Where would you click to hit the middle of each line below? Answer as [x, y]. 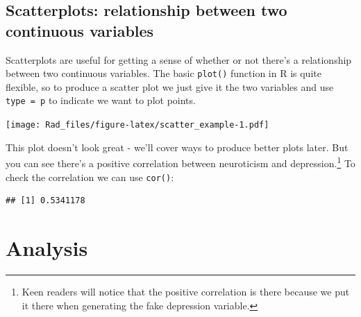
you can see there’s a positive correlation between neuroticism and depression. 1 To [180, 162]
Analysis [47, 248]
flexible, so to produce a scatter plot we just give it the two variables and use [170, 86]
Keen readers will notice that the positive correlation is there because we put [186, 291]
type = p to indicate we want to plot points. [101, 100]
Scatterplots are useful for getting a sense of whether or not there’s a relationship [179, 59]
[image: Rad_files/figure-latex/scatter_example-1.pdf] [137, 125]
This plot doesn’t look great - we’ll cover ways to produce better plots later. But [177, 147]
